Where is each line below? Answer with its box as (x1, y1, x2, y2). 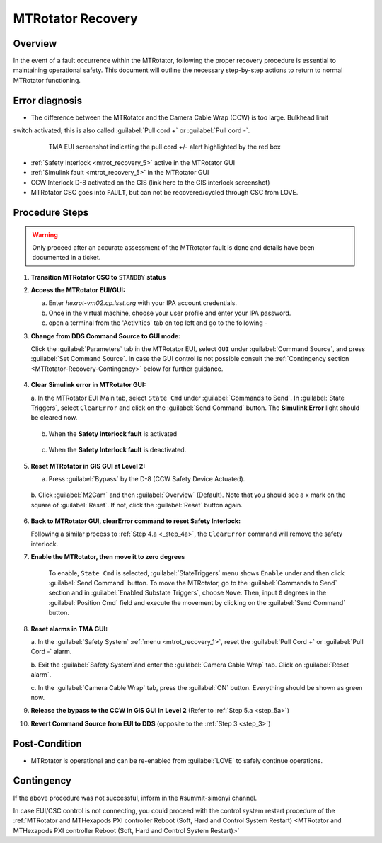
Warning (32, 230, 58, 239)
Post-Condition (13, 738, 82, 750)
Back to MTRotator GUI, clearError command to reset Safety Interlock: (30, 517, 241, 525)
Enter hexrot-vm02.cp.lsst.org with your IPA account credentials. (48, 299, 237, 307)
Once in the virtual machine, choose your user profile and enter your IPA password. (48, 309, 291, 317)
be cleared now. (30, 413, 78, 422)
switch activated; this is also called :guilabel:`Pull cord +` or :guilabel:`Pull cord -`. (13, 126, 250, 134)
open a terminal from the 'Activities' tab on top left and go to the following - (48, 319, 268, 327)
